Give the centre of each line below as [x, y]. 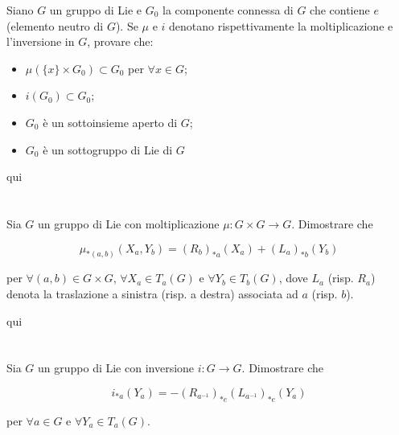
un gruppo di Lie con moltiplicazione [129, 223]
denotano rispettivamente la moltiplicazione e [281, 25]
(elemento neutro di [55, 25]
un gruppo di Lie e [96, 10]
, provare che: [120, 41]
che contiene [340, 10]
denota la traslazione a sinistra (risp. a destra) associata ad [152, 293]
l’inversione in [41, 41]
